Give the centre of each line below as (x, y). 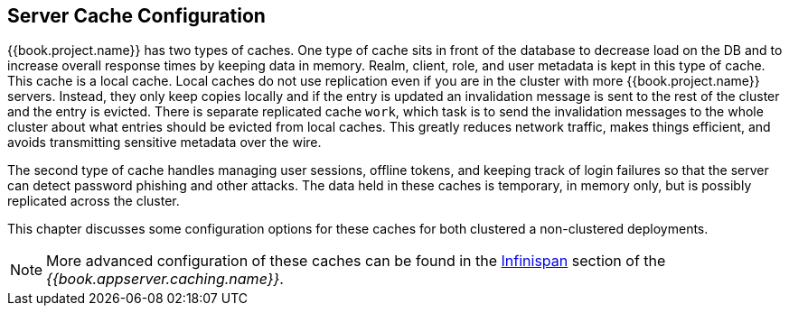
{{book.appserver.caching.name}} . (165, 279)
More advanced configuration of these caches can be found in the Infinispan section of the (356, 261)
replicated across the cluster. (94, 201)
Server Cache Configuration (136, 16)
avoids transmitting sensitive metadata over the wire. (164, 143)
